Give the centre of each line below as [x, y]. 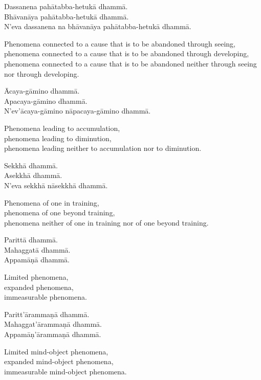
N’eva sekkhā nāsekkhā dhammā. [56, 185]
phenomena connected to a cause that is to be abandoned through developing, [127, 53]
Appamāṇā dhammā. [37, 260]
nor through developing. [42, 73]
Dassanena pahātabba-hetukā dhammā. [66, 6]
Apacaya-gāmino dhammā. [46, 100]
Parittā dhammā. [31, 240]
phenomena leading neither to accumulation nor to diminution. [103, 148]
